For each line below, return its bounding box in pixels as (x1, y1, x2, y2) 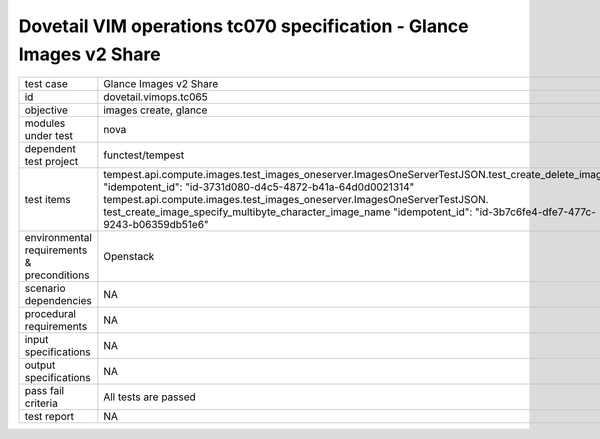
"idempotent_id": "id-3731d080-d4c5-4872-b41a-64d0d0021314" (103, 180, 415, 194)
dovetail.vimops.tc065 (103, 90, 209, 104)
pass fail (24, 384, 65, 398)
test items (24, 193, 72, 207)
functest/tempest (103, 148, 185, 162)
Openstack (103, 250, 155, 264)
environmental (24, 231, 92, 245)
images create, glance (103, 103, 208, 117)
